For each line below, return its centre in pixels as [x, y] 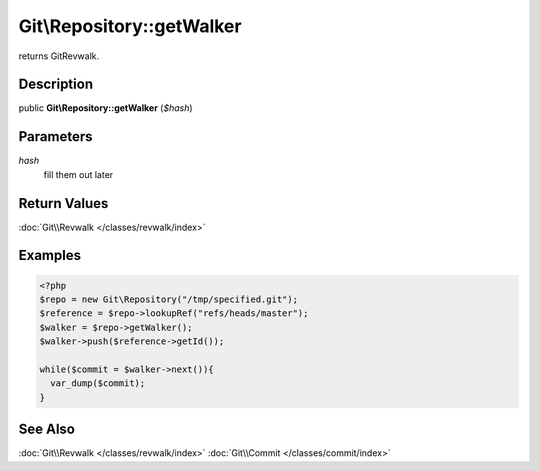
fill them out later [78, 174]
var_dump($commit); [98, 383]
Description [56, 84]
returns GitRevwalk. [59, 56]
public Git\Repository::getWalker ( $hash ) [106, 108]
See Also [46, 429]
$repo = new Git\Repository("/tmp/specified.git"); [169, 299]
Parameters [55, 136]
